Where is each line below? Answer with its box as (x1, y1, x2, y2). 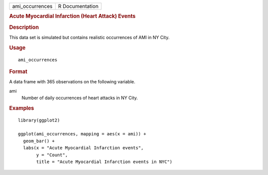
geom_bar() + (23, 138, 55, 144)
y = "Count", (36, 152, 68, 158)
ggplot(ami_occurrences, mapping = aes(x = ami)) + (18, 131, 146, 137)
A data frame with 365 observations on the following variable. (9, 79, 135, 85)
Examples (9, 105, 34, 112)
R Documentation (58, 3, 99, 9)
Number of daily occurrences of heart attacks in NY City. (21, 95, 138, 101)
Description (9, 24, 39, 31)
